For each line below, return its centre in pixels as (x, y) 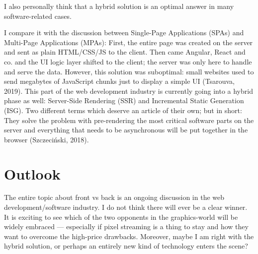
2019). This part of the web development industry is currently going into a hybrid (129, 91)
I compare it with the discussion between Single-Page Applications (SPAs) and (124, 32)
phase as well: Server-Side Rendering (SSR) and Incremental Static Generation (124, 100)
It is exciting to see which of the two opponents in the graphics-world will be (121, 217)
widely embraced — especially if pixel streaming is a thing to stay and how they (126, 226)
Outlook (32, 173)
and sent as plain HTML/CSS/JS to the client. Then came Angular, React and (125, 52)
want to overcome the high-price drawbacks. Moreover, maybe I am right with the (129, 236)
